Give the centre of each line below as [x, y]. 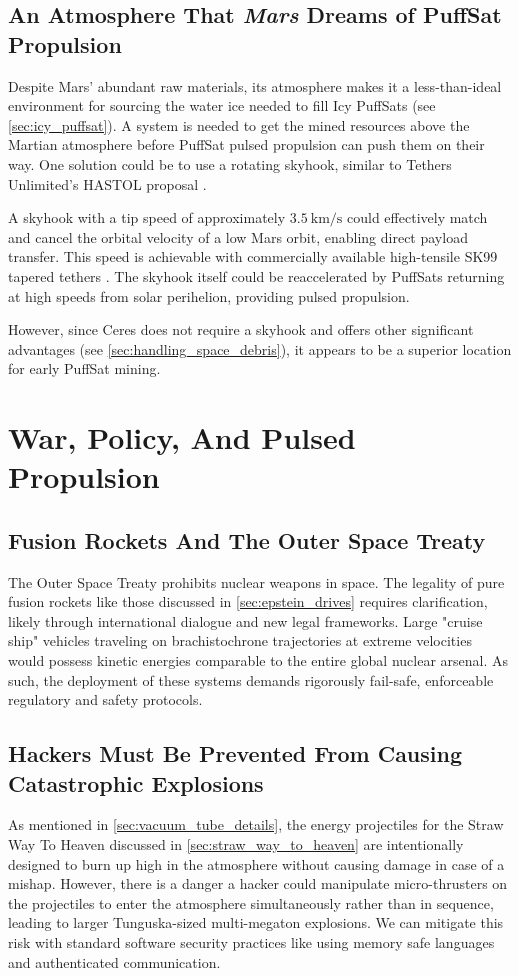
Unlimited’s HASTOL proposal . [107, 183]
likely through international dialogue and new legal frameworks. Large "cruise [245, 620]
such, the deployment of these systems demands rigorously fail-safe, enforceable [251, 679]
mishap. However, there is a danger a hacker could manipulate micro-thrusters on [258, 883]
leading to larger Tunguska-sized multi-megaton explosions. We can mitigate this [256, 922]
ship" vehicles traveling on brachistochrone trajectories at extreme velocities [240, 640]
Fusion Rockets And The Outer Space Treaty [247, 539]
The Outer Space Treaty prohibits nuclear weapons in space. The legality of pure [256, 581]
